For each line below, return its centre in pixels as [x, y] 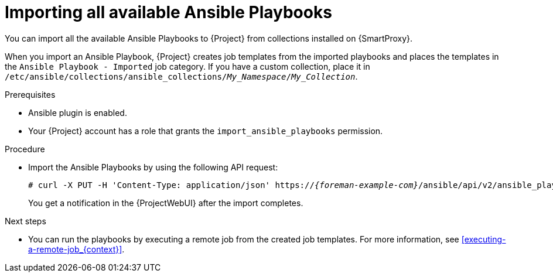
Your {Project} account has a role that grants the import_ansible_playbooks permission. [206, 131]
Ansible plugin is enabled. [78, 112]
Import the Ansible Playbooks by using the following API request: [153, 167]
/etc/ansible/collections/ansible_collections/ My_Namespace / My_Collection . [181, 76]
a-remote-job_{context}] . [76, 249]
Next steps [25, 221]
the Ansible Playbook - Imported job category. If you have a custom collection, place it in [187, 66]
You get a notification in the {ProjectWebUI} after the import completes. [166, 203]
